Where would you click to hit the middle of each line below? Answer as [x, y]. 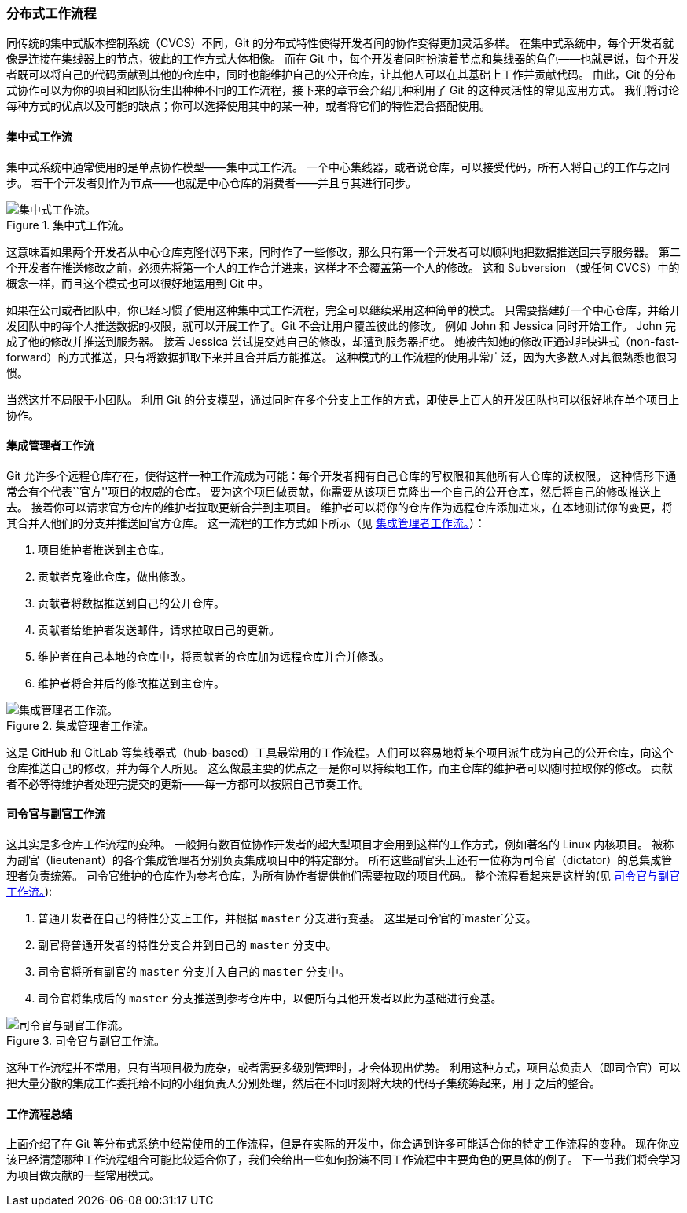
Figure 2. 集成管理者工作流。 [81, 725]
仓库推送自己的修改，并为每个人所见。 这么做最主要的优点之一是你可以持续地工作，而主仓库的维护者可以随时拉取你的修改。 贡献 [340, 768]
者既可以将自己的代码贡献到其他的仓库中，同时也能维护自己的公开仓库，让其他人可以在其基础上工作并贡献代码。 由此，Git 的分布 [342, 75]
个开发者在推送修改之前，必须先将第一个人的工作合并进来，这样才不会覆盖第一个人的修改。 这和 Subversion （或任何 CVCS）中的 [343, 267]
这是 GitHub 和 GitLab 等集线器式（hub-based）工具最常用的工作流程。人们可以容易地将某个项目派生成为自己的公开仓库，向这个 [340, 752]
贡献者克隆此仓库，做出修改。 [115, 576]
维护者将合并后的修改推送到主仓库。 [131, 683]
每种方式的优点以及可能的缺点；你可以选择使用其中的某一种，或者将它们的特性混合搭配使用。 [248, 106]
